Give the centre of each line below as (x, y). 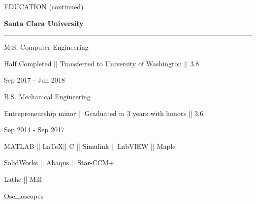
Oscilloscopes (24, 195)
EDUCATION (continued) (44, 6)
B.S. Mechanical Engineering (47, 96)
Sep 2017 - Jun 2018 (34, 80)
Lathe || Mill (23, 179)
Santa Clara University (44, 23)
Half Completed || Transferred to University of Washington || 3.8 (102, 63)
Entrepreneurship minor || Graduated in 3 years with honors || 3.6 (104, 113)
